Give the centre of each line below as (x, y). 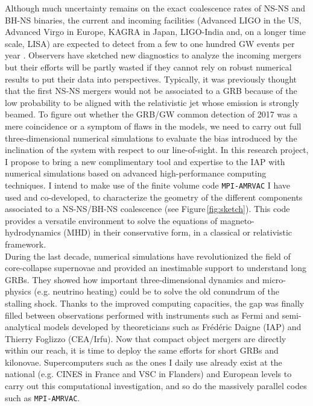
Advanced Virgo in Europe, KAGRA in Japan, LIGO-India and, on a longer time (155, 32)
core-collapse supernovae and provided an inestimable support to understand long (156, 268)
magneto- (237, 220)
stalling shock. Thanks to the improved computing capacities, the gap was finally (155, 303)
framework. (26, 244)
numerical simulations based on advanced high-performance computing (136, 173)
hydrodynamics (33, 232)
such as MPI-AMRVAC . (43, 397)
